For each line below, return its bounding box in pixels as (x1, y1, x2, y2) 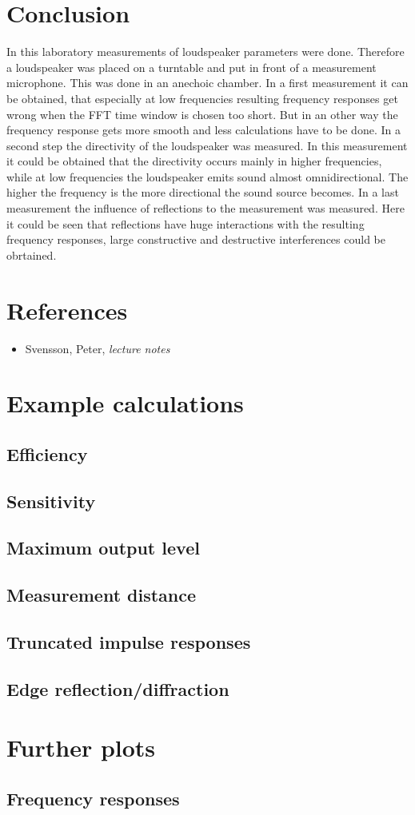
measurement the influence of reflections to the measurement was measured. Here (6, 200, 405, 217)
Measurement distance (6, 582, 197, 607)
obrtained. (6, 246, 57, 263)
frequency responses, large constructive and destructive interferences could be (6, 231, 385, 248)
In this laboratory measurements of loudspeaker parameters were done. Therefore (6, 43, 405, 60)
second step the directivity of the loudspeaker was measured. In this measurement (6, 137, 408, 153)
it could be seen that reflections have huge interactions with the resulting (6, 215, 365, 232)
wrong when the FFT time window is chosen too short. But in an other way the (6, 105, 398, 122)
